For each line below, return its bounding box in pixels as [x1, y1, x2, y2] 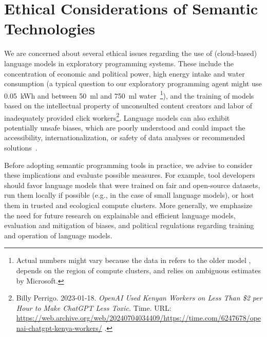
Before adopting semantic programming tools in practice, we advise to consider [4, 159, 253, 170]
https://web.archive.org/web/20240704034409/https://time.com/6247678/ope [16, 312, 261, 323]
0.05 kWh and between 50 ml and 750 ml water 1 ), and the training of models [4, 88, 254, 101]
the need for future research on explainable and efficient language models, [4, 210, 236, 220]
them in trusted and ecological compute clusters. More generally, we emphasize [4, 199, 253, 210]
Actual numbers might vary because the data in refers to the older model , [16, 255, 251, 266]
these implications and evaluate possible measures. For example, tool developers [4, 170, 255, 180]
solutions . [4, 142, 37, 153]
